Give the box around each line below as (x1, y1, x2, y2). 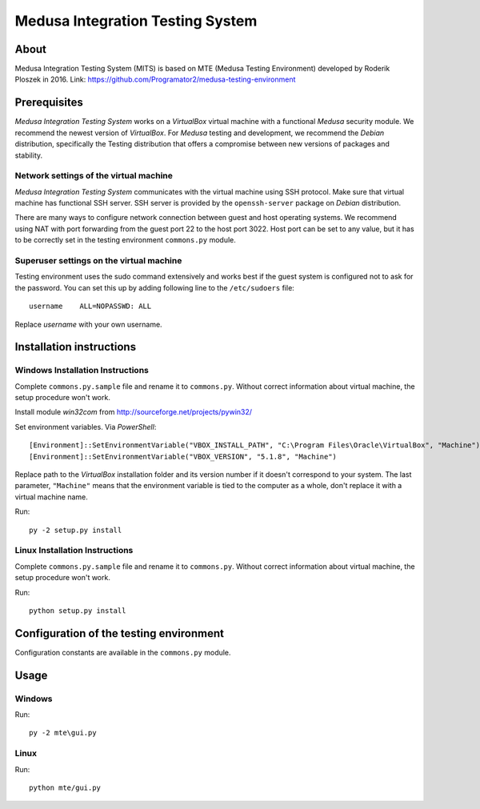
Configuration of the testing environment (14, 627, 224, 640)
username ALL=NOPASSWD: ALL (29, 302, 152, 311)
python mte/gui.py (29, 783, 102, 792)
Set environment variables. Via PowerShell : (14, 422, 157, 431)
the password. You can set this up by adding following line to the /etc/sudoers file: (14, 282, 295, 292)
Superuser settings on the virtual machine (14, 255, 182, 266)
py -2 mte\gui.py (29, 728, 97, 738)
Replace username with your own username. (14, 319, 163, 329)
